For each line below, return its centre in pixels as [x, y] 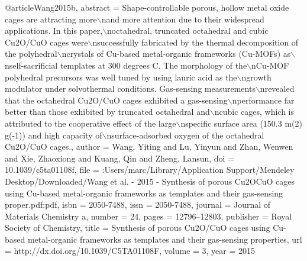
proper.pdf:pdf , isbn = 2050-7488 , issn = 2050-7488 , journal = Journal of [138, 204]
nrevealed [277, 88]
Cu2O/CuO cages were [46, 42]
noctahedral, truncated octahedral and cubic [188, 30]
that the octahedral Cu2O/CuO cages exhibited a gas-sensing [116, 100]
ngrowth [256, 77]
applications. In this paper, [54, 30]
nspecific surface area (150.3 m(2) [241, 123]
